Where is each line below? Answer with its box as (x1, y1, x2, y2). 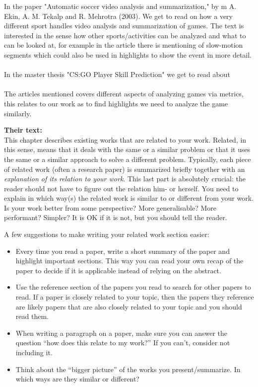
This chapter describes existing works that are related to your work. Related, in (4, 134, 247, 145)
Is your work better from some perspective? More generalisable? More (4, 202, 216, 213)
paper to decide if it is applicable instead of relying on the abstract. (15, 265, 221, 275)
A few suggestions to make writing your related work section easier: (4, 229, 209, 239)
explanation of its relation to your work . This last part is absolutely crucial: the (4, 173, 246, 184)
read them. (15, 311, 49, 321)
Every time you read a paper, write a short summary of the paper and (15, 245, 230, 256)
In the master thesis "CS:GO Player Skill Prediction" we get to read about (4, 69, 230, 79)
